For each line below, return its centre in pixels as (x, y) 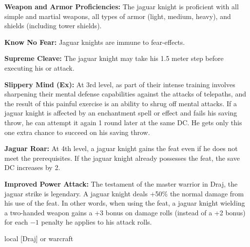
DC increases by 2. (32, 167)
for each (16, 222)
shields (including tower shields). (53, 26)
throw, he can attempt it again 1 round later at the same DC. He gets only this (123, 122)
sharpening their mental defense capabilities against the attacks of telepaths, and (125, 94)
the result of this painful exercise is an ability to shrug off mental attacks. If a (121, 103)
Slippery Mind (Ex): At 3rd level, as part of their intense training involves (120, 84)
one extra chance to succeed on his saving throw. (77, 132)
